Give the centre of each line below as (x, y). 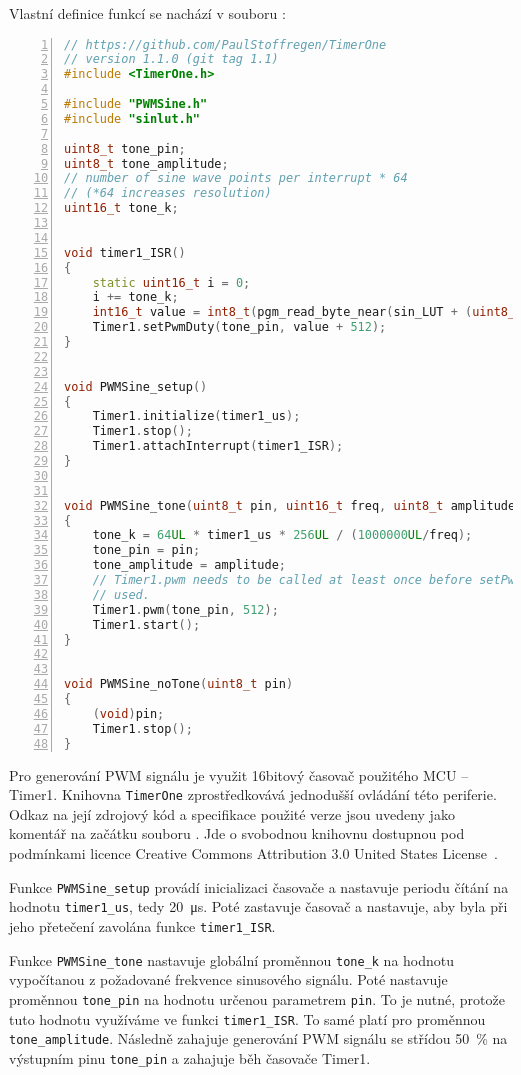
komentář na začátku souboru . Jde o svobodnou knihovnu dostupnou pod (237, 833)
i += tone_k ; (135, 297)
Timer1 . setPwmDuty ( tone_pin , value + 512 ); (239, 327)
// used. (121, 594)
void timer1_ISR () (125, 252)
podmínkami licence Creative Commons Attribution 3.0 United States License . (253, 853)
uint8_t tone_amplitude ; (146, 163)
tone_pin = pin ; (146, 550)
